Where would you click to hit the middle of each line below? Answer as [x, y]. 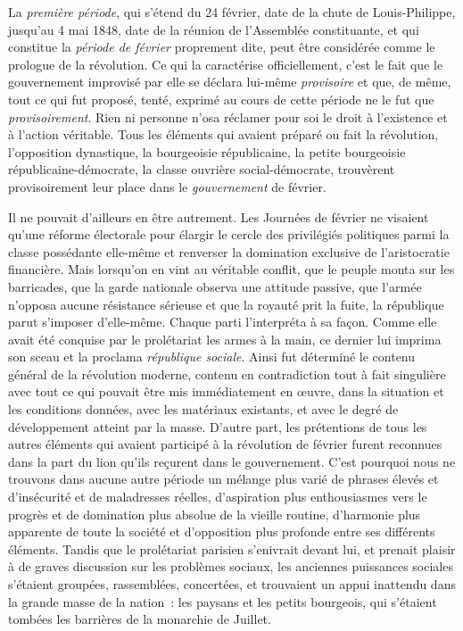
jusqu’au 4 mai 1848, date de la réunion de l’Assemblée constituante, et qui [214, 29]
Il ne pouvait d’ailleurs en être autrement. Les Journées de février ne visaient [219, 216]
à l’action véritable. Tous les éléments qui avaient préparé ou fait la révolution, [223, 134]
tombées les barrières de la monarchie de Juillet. [140, 619]
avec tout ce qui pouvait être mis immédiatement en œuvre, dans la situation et [226, 391]
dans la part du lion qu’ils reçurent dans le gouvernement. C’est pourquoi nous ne [232, 461]
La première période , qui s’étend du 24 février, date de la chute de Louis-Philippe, [232, 12]
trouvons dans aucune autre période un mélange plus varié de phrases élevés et [223, 479]
